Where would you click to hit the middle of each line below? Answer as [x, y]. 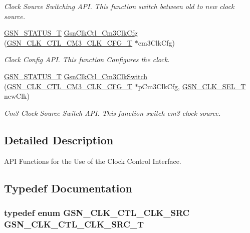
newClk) [17, 96]
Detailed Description [59, 140]
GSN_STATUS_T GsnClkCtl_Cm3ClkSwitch [76, 76]
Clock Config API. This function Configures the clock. [87, 59]
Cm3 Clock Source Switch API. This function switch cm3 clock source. [112, 112]
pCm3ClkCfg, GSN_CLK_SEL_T [192, 86]
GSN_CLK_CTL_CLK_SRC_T [74, 224]
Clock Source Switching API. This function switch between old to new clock [119, 6]
